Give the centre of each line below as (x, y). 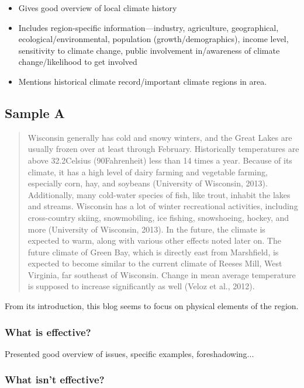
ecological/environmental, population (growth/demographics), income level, (153, 39)
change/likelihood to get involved (78, 62)
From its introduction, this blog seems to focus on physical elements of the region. (152, 306)
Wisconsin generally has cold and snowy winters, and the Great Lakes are (160, 137)
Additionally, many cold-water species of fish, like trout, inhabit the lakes (159, 194)
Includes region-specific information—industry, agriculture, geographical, (148, 27)
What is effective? (48, 332)
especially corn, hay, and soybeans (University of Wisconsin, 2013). (148, 183)
